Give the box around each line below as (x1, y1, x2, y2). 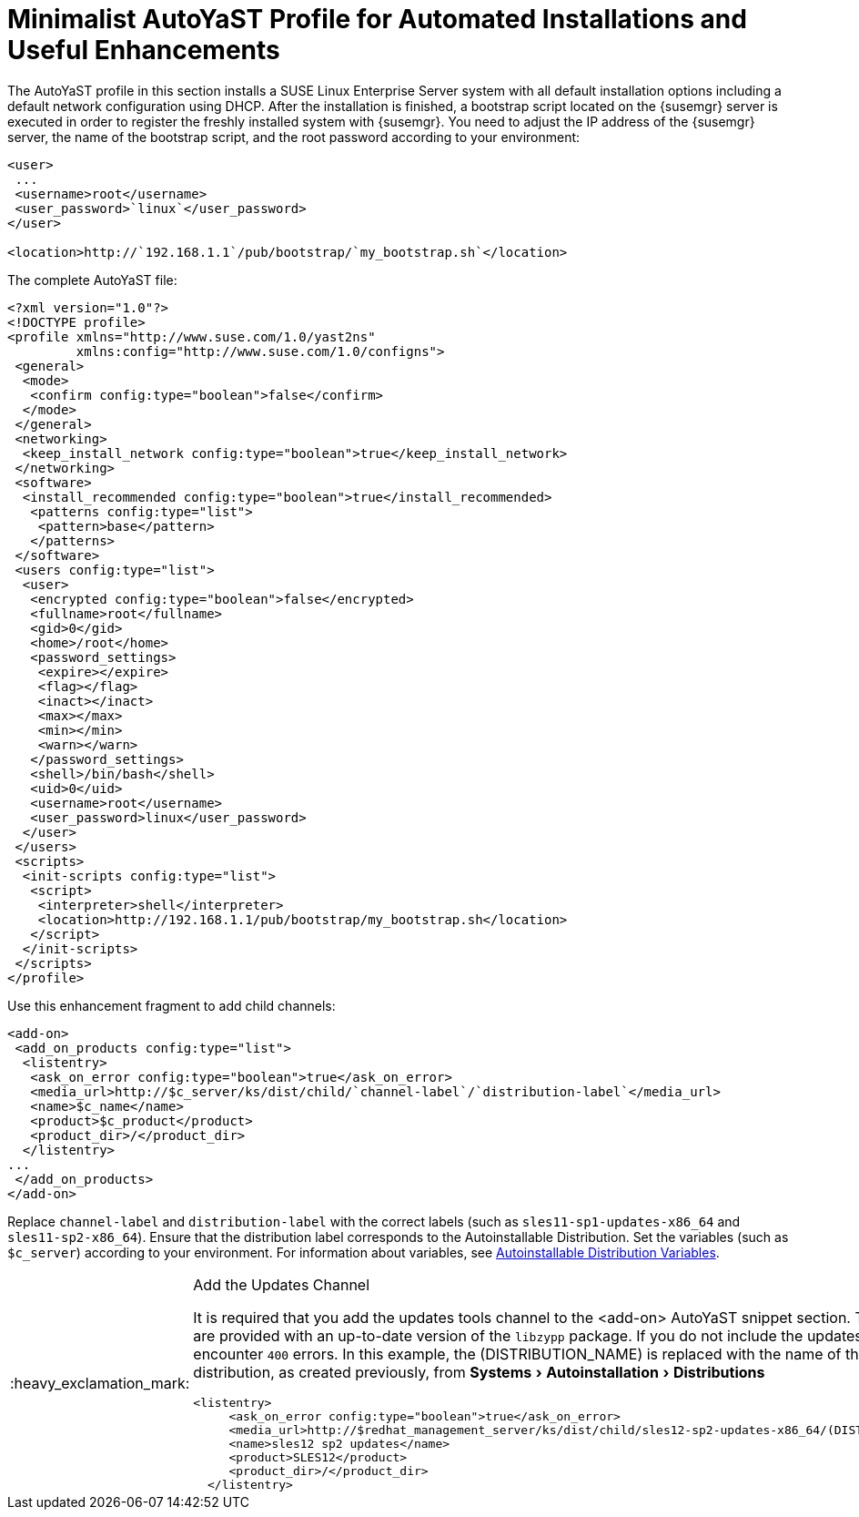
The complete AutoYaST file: (7, 271, 177, 288)
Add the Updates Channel (193, 1275, 370, 1294)
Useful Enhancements (7, 35, 280, 66)
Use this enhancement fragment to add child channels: (7, 997, 336, 1013)
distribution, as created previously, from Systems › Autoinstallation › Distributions (193, 1362, 765, 1381)
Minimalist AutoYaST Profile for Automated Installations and (7, 4, 747, 35)
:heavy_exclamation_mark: (10, 1374, 190, 1393)
